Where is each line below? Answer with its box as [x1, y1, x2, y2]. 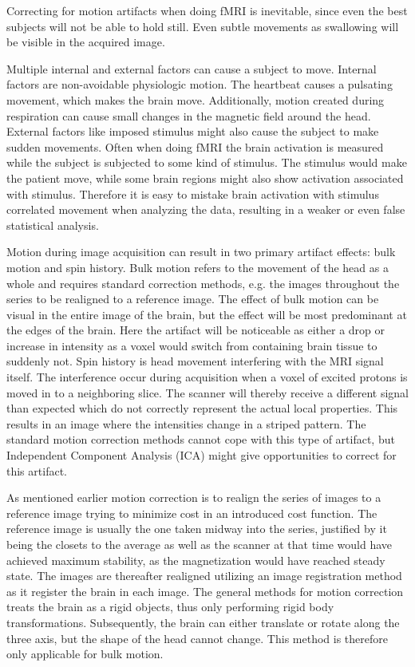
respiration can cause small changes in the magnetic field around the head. [6, 107, 371, 124]
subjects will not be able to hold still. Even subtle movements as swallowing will [6, 18, 399, 34]
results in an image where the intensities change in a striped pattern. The [6, 415, 366, 432]
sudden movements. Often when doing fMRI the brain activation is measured [6, 138, 384, 155]
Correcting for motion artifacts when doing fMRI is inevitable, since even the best [6, 2, 408, 18]
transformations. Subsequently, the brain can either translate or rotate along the [6, 614, 400, 630]
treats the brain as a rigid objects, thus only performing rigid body [6, 598, 334, 615]
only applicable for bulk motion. [6, 645, 164, 662]
